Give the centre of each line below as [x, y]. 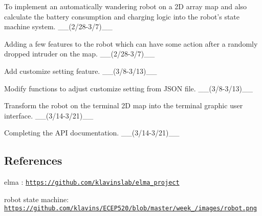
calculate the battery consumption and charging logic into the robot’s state [122, 16]
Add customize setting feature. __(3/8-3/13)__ [81, 71]
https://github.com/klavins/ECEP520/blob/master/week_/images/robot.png [130, 209]
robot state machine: [37, 199]
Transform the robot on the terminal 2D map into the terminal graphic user [124, 105]
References [33, 160]
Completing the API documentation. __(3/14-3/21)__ [92, 133]
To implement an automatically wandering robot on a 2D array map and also [126, 6]
